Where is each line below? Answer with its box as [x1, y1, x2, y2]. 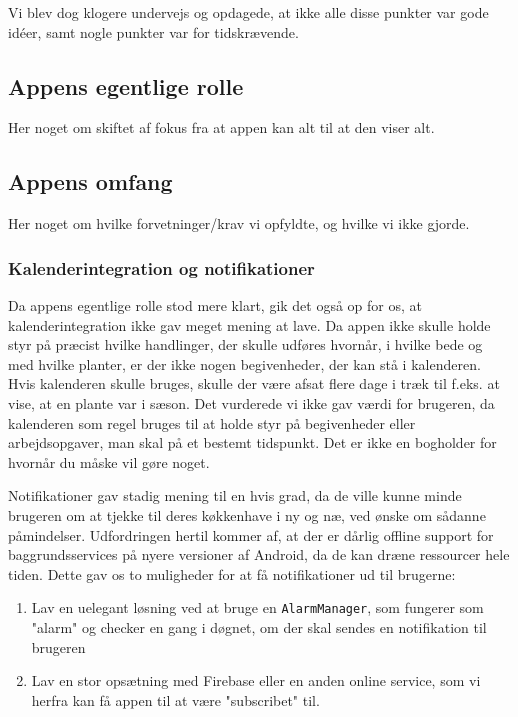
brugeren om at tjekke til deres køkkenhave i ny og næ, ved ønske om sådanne [8, 504, 486, 525]
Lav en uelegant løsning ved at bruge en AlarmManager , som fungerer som [31, 597, 484, 618]
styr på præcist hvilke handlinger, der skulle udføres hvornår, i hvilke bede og [8, 334, 483, 355]
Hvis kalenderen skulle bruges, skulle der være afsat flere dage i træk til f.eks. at [8, 373, 500, 394]
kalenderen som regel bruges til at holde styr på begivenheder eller [8, 412, 416, 433]
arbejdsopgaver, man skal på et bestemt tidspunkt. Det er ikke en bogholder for [8, 432, 497, 453]
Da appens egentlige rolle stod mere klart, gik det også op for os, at [8, 295, 423, 315]
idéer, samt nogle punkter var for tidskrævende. [8, 21, 299, 42]
